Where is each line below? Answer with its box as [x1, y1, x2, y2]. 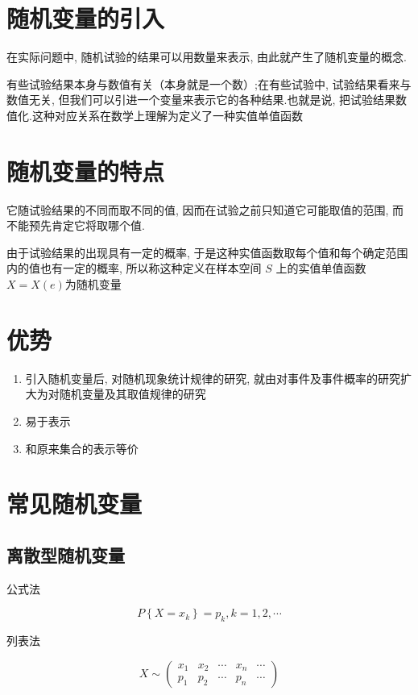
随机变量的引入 [6, 2, 165, 35]
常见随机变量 [6, 487, 143, 520]
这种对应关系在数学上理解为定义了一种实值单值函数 [31, 106, 303, 123]
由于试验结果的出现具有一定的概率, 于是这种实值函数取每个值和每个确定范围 [6, 243, 408, 260]
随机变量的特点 [6, 154, 165, 187]
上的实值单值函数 [275, 260, 366, 277]
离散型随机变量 [6, 542, 125, 567]
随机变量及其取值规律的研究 [59, 385, 206, 402]
